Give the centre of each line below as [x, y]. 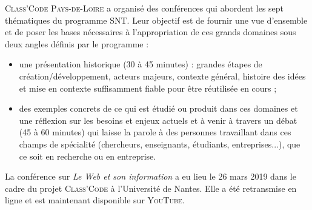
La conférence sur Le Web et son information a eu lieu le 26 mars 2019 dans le [151, 176]
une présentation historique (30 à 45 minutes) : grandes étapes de [141, 64]
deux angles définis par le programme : [77, 43]
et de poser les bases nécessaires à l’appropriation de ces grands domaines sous [151, 32]
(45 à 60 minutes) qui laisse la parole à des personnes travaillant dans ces [155, 132]
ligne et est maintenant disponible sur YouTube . [95, 200]
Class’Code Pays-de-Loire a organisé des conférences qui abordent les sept [144, 8]
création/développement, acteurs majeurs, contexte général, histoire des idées [162, 76]
